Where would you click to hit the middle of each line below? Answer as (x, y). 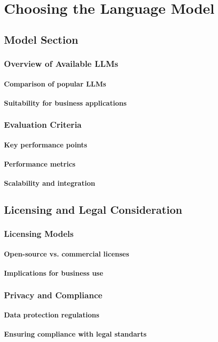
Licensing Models (39, 234)
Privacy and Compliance (53, 295)
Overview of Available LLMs (61, 64)
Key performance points (46, 144)
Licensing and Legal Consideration (93, 210)
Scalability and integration (50, 183)
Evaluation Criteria (43, 125)
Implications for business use (54, 273)
